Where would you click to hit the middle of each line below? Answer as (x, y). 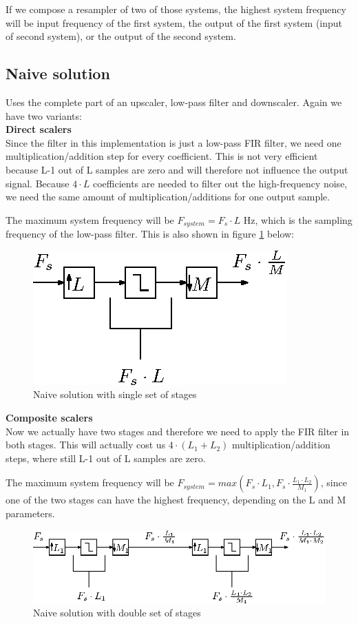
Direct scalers (39, 129)
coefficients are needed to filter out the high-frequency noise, (220, 183)
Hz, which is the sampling (298, 219)
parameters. (30, 513)
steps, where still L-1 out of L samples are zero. (106, 458)
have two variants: (44, 115)
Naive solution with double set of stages (117, 613)
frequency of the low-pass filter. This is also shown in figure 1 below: (150, 234)
